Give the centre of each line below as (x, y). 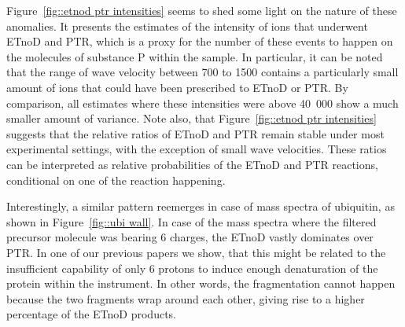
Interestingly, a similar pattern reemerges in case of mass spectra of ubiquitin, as (201, 206)
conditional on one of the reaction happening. (116, 180)
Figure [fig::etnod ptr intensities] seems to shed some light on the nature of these (202, 10)
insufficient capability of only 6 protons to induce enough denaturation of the (192, 268)
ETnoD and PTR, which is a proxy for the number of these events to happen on (200, 41)
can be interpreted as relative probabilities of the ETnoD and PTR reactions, (192, 164)
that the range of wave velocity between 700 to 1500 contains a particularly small (202, 72)
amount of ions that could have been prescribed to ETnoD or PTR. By (177, 87)
